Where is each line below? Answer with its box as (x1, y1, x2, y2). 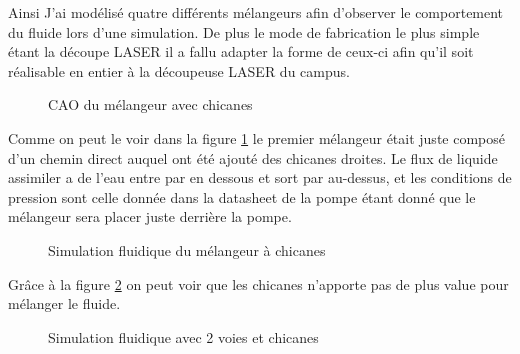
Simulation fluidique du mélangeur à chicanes (48, 239, 326, 260)
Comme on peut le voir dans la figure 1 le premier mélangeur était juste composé (8, 127, 505, 148)
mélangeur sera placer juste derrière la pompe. (8, 206, 292, 227)
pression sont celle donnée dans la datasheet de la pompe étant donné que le (8, 186, 476, 207)
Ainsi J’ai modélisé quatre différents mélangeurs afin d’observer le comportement (8, 2, 504, 22)
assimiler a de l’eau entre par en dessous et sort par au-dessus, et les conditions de (8, 167, 512, 188)
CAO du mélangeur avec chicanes (48, 94, 253, 115)
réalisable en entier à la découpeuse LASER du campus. (8, 60, 350, 81)
